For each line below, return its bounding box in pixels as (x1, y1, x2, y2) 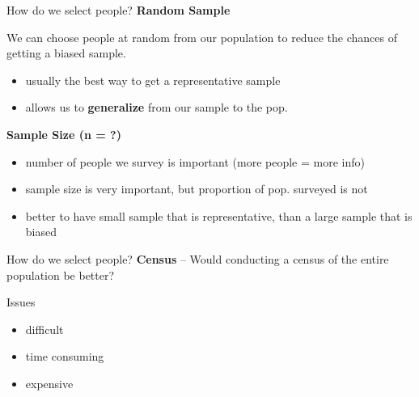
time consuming (25, 348, 104, 365)
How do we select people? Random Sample (6, 2, 231, 18)
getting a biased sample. (6, 44, 126, 61)
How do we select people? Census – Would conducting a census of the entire (6, 250, 389, 267)
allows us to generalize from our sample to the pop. (25, 99, 288, 116)
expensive (25, 374, 74, 391)
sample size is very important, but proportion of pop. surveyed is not (25, 180, 368, 197)
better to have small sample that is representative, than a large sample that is (25, 207, 413, 224)
